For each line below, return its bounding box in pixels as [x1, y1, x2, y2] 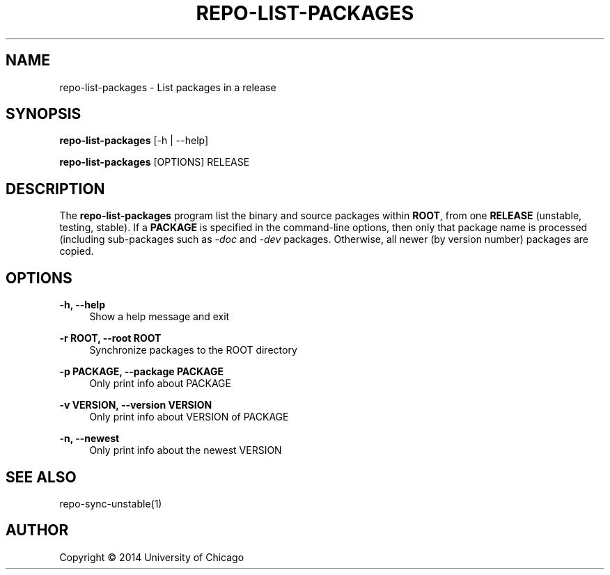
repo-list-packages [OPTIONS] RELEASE [59, 156, 250, 168]
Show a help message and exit [89, 310, 230, 323]
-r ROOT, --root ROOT [59, 332, 162, 345]
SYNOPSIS [6, 105, 81, 123]
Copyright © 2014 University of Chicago [59, 551, 244, 563]
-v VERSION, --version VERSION [59, 399, 212, 411]
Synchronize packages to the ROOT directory [89, 344, 297, 356]
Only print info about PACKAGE [89, 377, 231, 390]
